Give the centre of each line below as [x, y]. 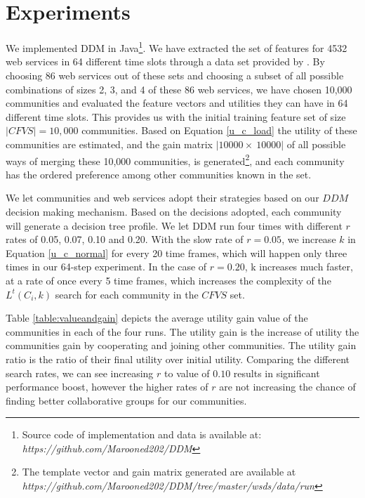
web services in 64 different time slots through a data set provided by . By [165, 61]
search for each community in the [127, 294]
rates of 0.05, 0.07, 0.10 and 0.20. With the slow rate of [125, 239]
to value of [187, 373]
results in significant [277, 373]
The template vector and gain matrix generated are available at [159, 472]
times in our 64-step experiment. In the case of [106, 267]
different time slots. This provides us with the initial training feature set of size [176, 116]
